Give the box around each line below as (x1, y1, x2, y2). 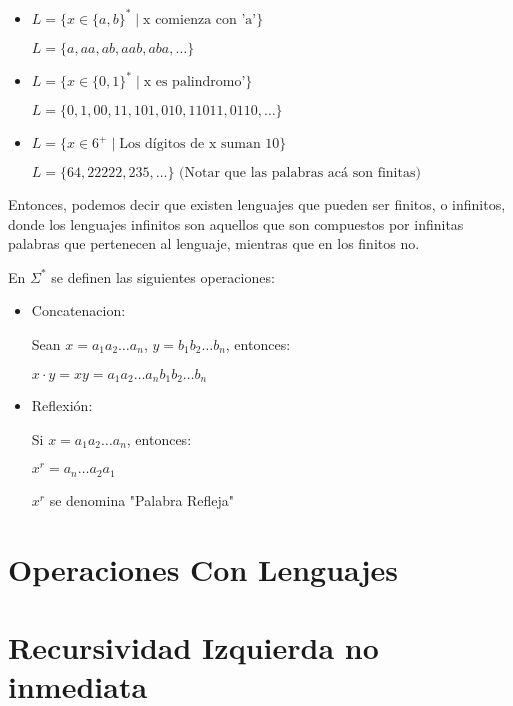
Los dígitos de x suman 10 (119, 137, 280, 151)
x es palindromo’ (143, 75, 246, 89)
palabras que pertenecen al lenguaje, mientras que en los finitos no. (8, 233, 420, 254)
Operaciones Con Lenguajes (8, 548, 398, 589)
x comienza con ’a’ (143, 12, 257, 27)
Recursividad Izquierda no (8, 626, 379, 667)
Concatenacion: (31, 300, 126, 321)
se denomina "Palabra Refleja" (49, 489, 235, 510)
